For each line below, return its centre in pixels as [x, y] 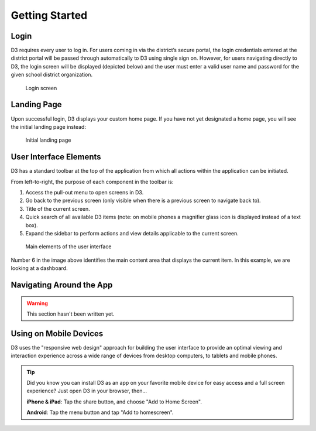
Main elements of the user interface [68, 247]
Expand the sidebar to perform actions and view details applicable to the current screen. [132, 233]
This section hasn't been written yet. [71, 314]
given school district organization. [52, 75]
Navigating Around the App [62, 285]
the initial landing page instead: [48, 126]
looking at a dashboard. [39, 268]
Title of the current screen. [58, 208]
